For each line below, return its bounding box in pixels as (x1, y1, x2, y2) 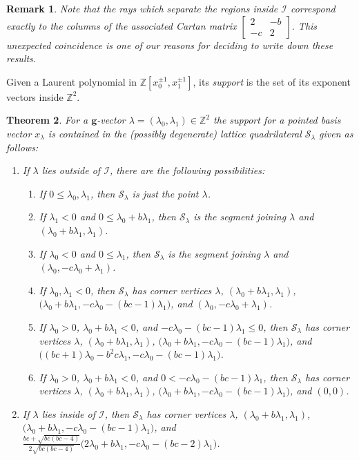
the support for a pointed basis (213, 113, 341, 127)
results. (6, 51, 37, 66)
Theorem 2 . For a (6, 113, 88, 127)
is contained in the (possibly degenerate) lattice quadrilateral (48, 126, 302, 140)
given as (319, 126, 353, 140)
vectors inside (6, 89, 64, 104)
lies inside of (41, 406, 96, 421)
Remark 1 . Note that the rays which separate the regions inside (6, 1, 278, 15)
